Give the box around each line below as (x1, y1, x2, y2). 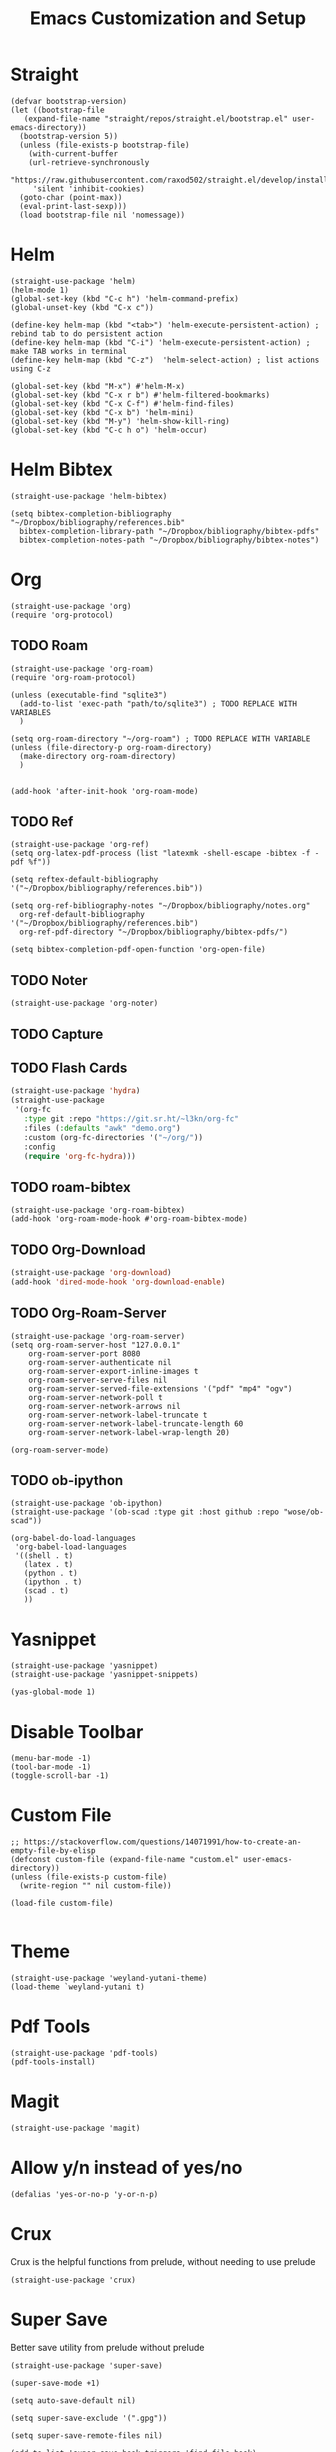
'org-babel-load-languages (14, 1542, 128, 1552)
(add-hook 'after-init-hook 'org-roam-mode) (10, 786, 199, 796)
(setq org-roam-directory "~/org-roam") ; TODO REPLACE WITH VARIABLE (10, 733, 311, 744)
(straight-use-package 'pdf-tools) (10, 2048, 159, 2059)
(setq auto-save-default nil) (10, 2395, 137, 2406)
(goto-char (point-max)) (19, 192, 123, 202)
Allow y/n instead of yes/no (10, 2157, 243, 2179)
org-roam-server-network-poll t (28, 1392, 163, 1402)
